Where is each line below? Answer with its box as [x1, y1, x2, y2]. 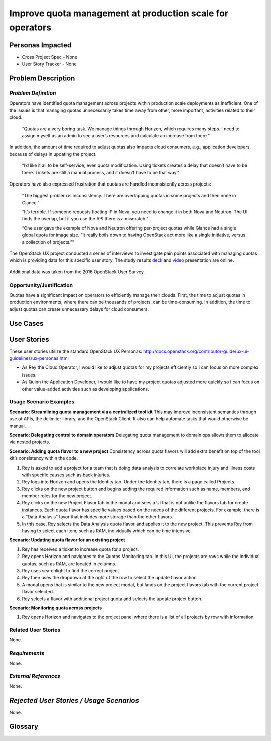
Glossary [9, 722, 39, 731]
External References [9, 673, 60, 680]
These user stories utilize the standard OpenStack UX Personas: [9, 348, 143, 354]
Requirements [9, 650, 45, 657]
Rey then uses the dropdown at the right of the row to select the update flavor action [22, 575, 197, 581]
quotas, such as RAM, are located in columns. [22, 561, 116, 567]
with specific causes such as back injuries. [22, 472, 110, 478]
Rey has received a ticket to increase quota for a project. [22, 546, 139, 552]
